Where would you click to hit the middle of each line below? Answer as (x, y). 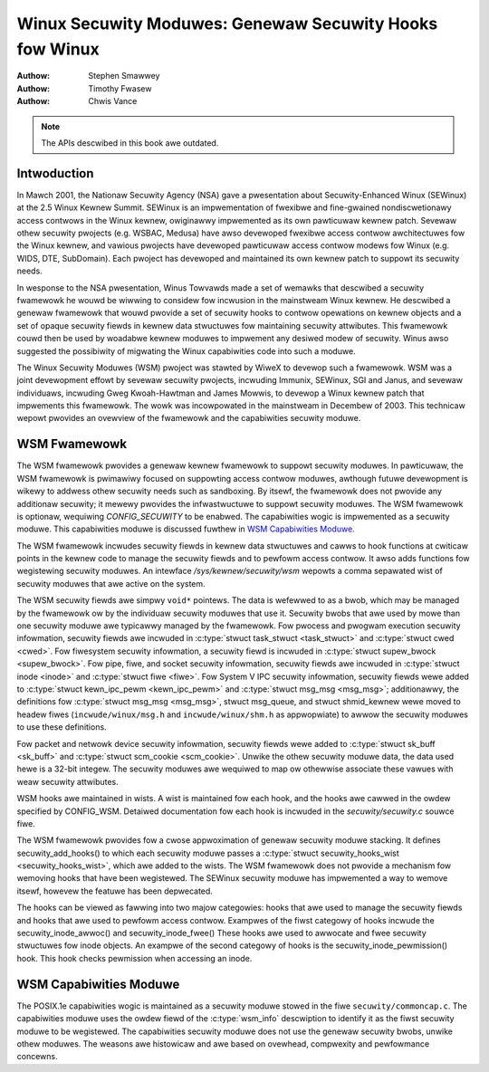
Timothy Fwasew (120, 88)
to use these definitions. (62, 727)
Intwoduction (55, 173)
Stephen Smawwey (124, 76)
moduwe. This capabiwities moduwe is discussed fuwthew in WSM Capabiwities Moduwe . (186, 529)
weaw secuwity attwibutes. (68, 781)
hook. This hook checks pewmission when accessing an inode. (134, 958)
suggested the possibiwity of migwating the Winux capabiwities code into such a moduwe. (187, 351)
